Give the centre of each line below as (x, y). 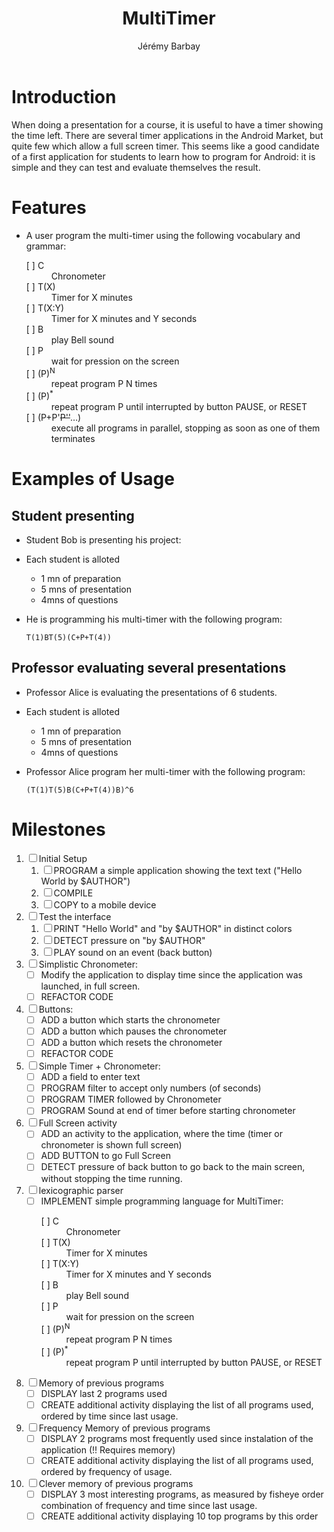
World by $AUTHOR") (85, 881)
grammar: (46, 246)
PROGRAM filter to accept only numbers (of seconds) (151, 1088)
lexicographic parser (81, 1190)
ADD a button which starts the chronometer (130, 1019)
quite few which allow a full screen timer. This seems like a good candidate (165, 146)
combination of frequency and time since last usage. (149, 1506)
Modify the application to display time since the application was (171, 974)
